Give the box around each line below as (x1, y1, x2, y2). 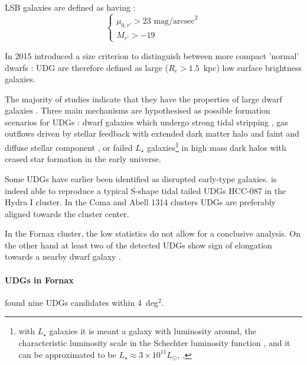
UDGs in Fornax (5, 273, 74, 286)
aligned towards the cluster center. (5, 207, 129, 219)
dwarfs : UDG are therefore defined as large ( (5, 61, 169, 73)
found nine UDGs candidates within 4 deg (5, 296, 158, 308)
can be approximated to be (18, 348, 116, 360)
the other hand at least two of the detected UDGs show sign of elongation (5, 238, 272, 251)
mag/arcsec (153, 17, 195, 26)
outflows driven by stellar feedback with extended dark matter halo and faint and (5, 127, 299, 140)
